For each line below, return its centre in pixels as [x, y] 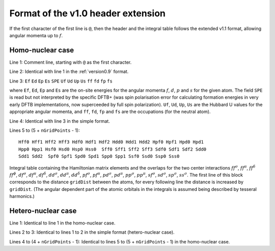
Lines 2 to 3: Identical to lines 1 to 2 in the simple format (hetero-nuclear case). [92, 232]
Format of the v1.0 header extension [87, 13]
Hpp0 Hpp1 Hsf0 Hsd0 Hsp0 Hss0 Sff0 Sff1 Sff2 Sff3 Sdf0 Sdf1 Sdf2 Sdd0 [113, 149]
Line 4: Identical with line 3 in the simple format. [60, 121]
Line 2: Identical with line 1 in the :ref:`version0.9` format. [69, 72]
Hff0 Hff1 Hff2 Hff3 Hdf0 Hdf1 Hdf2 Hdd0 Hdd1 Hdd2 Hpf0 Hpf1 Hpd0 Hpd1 [111, 142]
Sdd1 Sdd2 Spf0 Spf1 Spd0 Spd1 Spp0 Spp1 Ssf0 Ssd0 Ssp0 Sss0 [99, 156]
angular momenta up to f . [36, 35]
